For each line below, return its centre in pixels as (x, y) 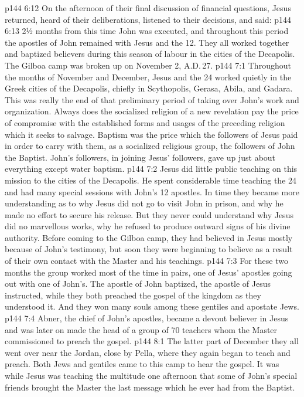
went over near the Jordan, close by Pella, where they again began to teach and (148, 352)
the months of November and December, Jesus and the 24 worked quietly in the (148, 77)
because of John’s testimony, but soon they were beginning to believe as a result (149, 249)
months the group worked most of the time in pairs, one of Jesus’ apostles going (148, 272)
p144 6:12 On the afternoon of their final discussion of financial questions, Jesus (148, 8)
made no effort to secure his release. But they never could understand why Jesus (149, 214)
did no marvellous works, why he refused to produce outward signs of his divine (148, 226)
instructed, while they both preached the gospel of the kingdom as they (133, 295)
